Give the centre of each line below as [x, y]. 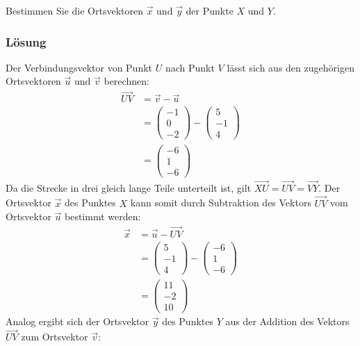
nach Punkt [190, 67]
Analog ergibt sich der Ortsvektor [77, 321]
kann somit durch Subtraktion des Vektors [221, 203]
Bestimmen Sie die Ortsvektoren [74, 10]
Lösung [26, 41]
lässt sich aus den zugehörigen [291, 67]
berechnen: [126, 81]
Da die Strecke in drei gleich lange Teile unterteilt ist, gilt [129, 187]
